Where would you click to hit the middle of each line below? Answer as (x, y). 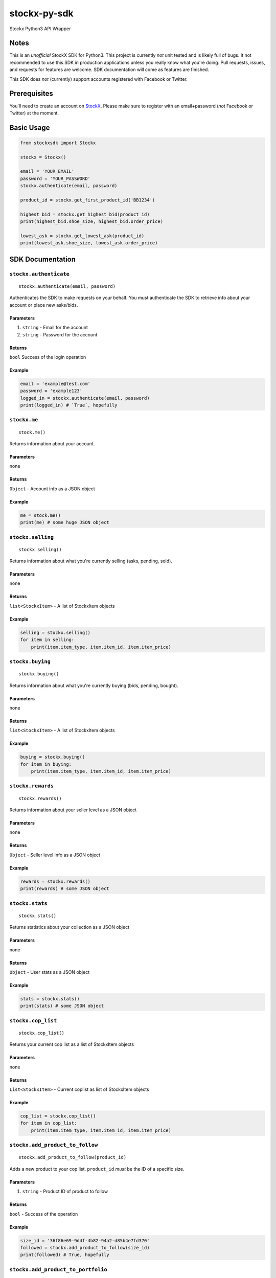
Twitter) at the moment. (34, 113)
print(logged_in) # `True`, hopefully (69, 405)
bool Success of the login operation (48, 357)
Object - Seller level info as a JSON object (55, 855)
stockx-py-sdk (41, 13)
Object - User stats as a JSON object (49, 972)
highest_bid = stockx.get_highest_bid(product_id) (85, 214)
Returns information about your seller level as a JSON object (73, 810)
